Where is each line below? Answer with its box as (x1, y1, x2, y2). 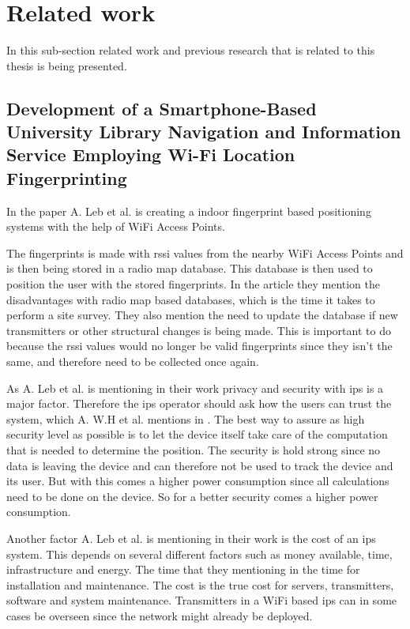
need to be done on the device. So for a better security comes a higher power (6, 488, 378, 504)
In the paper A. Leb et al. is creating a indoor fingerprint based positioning (6, 202, 371, 219)
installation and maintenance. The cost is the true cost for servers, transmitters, (6, 576, 394, 593)
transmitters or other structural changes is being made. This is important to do (6, 322, 391, 338)
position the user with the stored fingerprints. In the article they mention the (6, 276, 381, 292)
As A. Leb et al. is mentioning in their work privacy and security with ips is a (6, 379, 384, 396)
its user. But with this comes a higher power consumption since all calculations (6, 473, 389, 489)
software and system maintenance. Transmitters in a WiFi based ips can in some (6, 592, 397, 608)
